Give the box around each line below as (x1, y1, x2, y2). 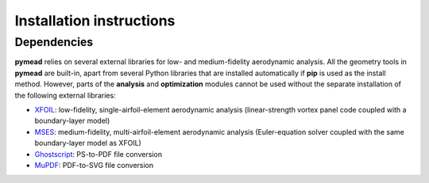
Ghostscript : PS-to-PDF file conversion (34, 149, 163, 158)
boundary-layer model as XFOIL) (34, 139, 142, 148)
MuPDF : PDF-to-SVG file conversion (34, 160, 154, 170)
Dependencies (14, 35, 94, 49)
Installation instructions (14, 12, 176, 29)
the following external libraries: (14, 90, 116, 100)
